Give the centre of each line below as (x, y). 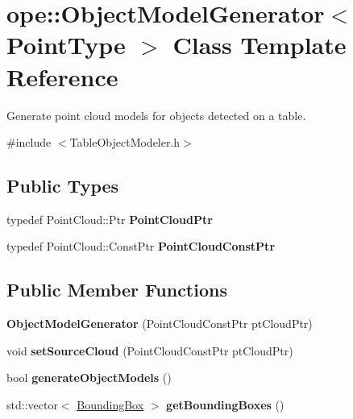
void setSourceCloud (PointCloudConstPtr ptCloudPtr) (150, 350)
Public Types (63, 186)
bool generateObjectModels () (89, 378)
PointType (66, 45)
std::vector (32, 405)
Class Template (260, 45)
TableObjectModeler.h (125, 142)
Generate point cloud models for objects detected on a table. (156, 115)
